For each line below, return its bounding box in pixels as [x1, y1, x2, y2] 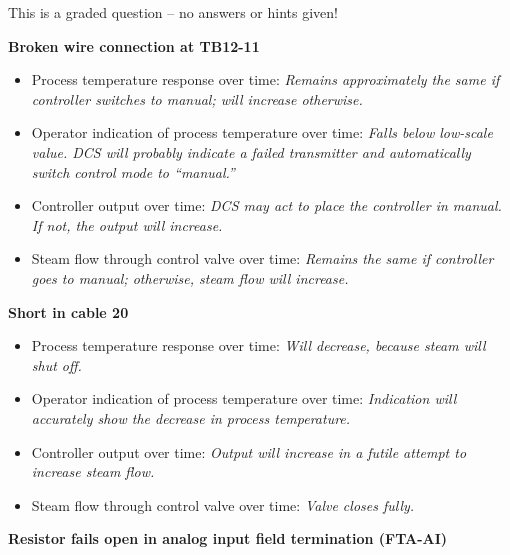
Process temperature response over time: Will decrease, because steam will [31, 335, 486, 356]
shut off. [31, 354, 82, 375]
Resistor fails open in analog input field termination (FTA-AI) [8, 528, 448, 549]
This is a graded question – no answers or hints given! [8, 2, 338, 22]
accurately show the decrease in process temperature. [31, 407, 351, 428]
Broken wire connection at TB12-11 [8, 35, 260, 56]
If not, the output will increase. [31, 214, 223, 235]
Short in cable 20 [8, 301, 129, 322]
